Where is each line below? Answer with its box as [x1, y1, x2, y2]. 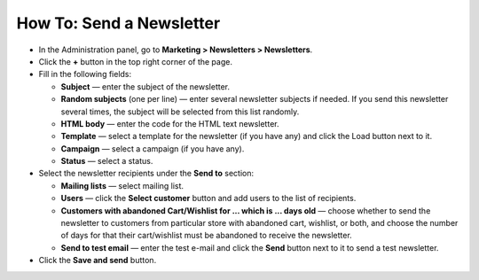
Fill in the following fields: [38, 69, 132, 80]
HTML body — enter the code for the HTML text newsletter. [60, 118, 279, 128]
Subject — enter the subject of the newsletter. [60, 81, 231, 92]
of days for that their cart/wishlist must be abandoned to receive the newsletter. [60, 230, 352, 241]
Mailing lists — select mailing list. [60, 180, 185, 191]
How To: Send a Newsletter [16, 13, 221, 33]
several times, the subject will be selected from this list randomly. [60, 106, 300, 117]
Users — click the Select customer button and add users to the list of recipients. [60, 193, 357, 204]
